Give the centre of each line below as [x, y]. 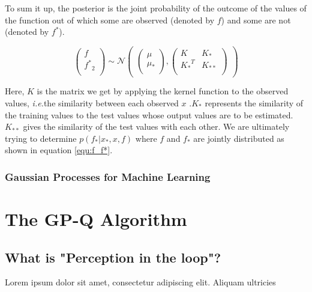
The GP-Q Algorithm [96, 219]
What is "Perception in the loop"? [113, 257]
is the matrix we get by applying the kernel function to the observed [163, 91]
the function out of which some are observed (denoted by [110, 20]
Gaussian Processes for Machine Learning [108, 176]
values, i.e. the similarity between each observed [92, 103]
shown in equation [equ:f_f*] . [59, 150]
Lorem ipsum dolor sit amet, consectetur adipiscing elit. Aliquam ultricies [140, 282]
